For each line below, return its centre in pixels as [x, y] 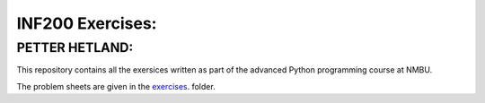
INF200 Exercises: [87, 23]
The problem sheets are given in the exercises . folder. [116, 86]
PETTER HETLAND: [75, 47]
